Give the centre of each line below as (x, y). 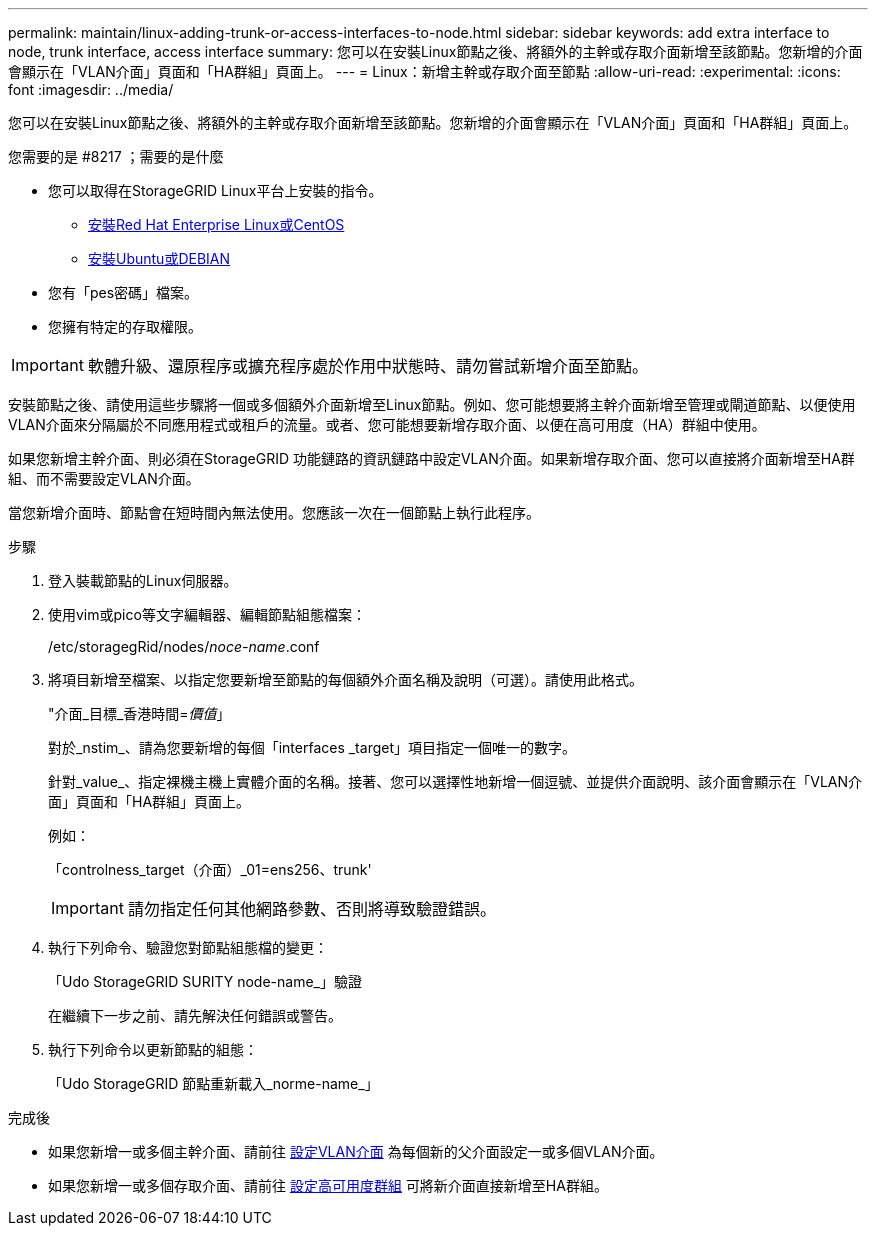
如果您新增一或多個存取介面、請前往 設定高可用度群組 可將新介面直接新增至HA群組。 (328, 1185)
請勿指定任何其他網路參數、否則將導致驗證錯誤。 (311, 909)
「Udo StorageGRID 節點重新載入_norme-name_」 (213, 1083)
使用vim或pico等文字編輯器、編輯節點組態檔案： (207, 614)
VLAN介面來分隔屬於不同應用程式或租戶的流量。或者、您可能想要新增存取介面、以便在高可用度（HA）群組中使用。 (387, 424)
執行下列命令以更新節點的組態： (153, 1049)
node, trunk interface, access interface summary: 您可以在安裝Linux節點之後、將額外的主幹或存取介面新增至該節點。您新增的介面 (435, 51)
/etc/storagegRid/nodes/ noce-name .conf (184, 646)
